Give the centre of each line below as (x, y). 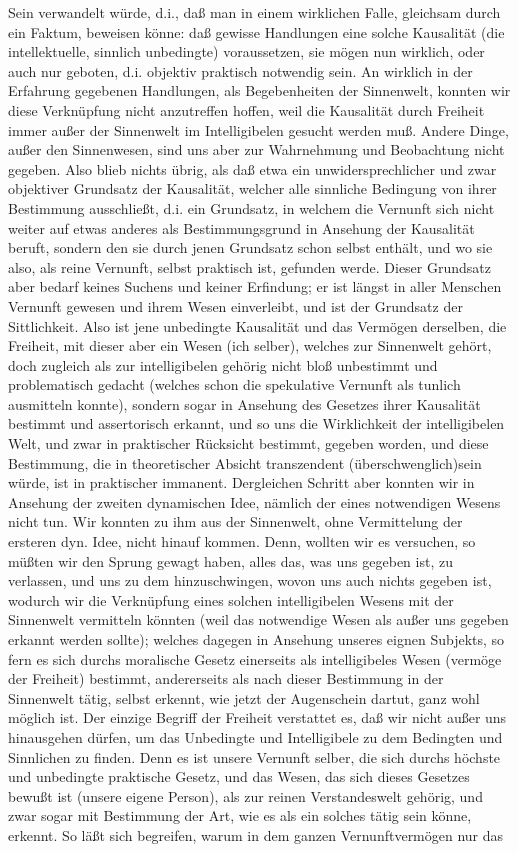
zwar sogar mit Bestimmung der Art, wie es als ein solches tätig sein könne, (240, 815)
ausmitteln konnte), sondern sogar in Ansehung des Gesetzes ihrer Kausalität (244, 403)
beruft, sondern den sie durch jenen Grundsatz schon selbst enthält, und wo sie (250, 247)
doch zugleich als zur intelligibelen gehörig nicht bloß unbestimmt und (223, 364)
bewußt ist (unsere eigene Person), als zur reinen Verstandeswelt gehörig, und (245, 795)
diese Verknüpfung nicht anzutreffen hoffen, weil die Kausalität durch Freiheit (246, 109)
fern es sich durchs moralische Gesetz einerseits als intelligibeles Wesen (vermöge (255, 658)
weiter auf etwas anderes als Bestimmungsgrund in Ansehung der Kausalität (241, 227)
